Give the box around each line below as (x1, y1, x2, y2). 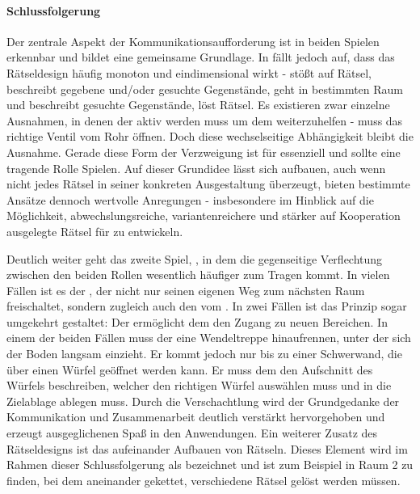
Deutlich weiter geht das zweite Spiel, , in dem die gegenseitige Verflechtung (6, 250, 383, 267)
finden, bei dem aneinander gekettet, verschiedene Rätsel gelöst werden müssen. (6, 471, 401, 488)
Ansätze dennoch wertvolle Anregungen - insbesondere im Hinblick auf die (6, 191, 374, 208)
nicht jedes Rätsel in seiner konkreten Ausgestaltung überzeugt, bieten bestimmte (6, 175, 410, 192)
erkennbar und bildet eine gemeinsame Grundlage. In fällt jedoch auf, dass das (6, 49, 395, 65)
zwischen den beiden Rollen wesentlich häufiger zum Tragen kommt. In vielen (6, 266, 390, 283)
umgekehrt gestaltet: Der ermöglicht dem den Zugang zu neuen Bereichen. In (6, 313, 388, 330)
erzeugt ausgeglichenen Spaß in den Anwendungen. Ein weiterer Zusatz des (6, 424, 378, 441)
